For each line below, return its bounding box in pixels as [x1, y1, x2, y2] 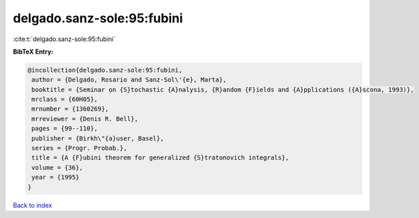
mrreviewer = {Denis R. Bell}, [31, 115, 139, 123]
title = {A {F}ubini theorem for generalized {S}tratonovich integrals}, [31, 154, 290, 162]
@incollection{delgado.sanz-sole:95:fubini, [27, 66, 183, 74]
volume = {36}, [31, 164, 84, 171]
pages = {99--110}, [31, 125, 98, 132]
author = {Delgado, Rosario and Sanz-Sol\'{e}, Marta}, [31, 76, 227, 84]
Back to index [13, 201, 52, 209]
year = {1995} [31, 173, 80, 181]
